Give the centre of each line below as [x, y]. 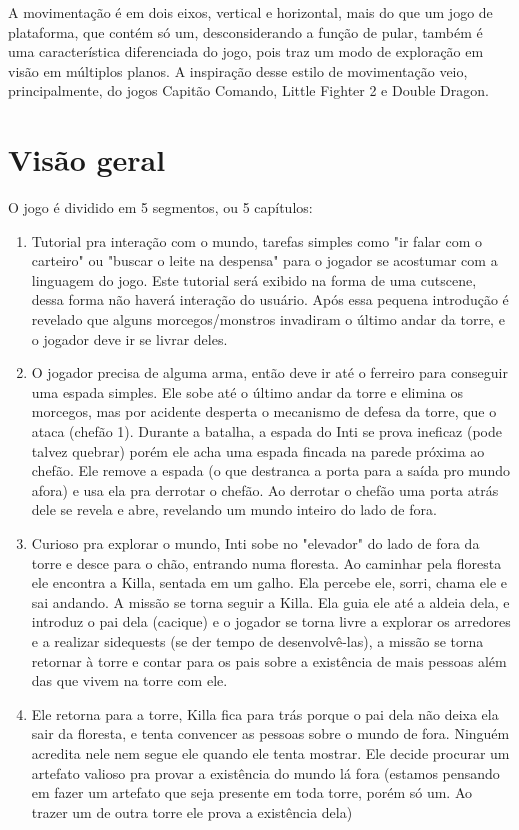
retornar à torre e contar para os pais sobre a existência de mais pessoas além [269, 660]
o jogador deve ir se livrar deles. [129, 338]
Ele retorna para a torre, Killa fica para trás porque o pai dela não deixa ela [265, 713]
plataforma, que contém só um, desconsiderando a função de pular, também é [245, 31]
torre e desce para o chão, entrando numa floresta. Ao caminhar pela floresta [266, 562]
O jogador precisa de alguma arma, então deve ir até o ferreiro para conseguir [269, 372]
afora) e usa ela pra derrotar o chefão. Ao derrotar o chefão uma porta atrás [265, 489]
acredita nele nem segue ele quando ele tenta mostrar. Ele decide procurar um [270, 752]
